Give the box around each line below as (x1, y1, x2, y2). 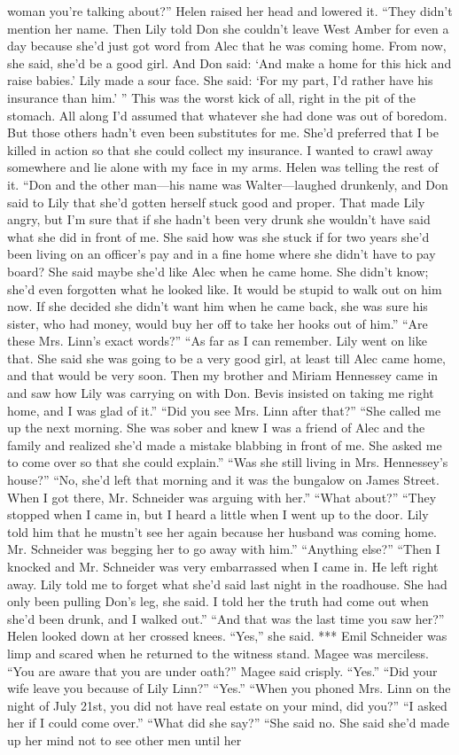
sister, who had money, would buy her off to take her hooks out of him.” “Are (7, 314, 428, 332)
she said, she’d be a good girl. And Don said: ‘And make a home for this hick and (7, 53, 452, 72)
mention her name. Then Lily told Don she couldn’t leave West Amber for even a (7, 19, 449, 37)
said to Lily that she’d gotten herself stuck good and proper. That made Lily (7, 192, 425, 211)
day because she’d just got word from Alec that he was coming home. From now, (7, 36, 447, 55)
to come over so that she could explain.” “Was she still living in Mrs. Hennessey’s (7, 453, 448, 471)
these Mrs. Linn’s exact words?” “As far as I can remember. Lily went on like (7, 331, 427, 350)
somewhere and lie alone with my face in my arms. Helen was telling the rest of (7, 158, 439, 176)
